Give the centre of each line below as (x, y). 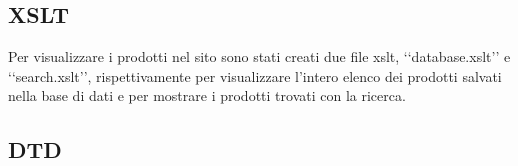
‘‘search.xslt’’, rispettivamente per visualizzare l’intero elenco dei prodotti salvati (255, 75)
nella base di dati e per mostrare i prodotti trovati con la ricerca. (207, 95)
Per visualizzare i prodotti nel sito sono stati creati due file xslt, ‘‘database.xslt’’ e (259, 56)
